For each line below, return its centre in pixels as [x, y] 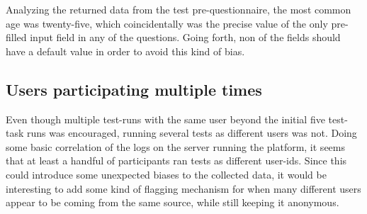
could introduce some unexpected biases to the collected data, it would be [166, 174]
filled [16, 37]
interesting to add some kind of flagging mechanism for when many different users [183, 188]
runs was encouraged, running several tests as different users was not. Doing [192, 133]
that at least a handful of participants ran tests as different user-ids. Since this [176, 160]
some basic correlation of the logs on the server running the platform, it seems [175, 146]
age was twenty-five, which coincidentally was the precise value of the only [167, 23]
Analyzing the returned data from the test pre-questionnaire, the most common [179, 9]
